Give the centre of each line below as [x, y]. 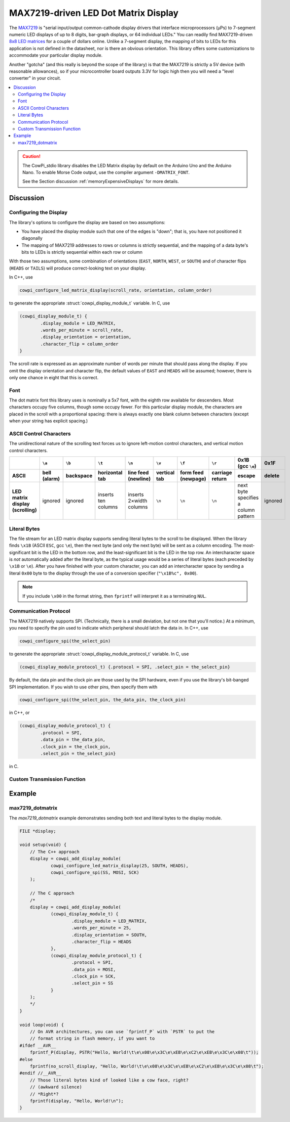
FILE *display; [38, 831]
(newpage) [193, 479]
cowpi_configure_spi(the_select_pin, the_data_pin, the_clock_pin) [103, 700]
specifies [248, 498]
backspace [79, 476]
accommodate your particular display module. [56, 55]
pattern [246, 516]
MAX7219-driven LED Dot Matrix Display [94, 13]
